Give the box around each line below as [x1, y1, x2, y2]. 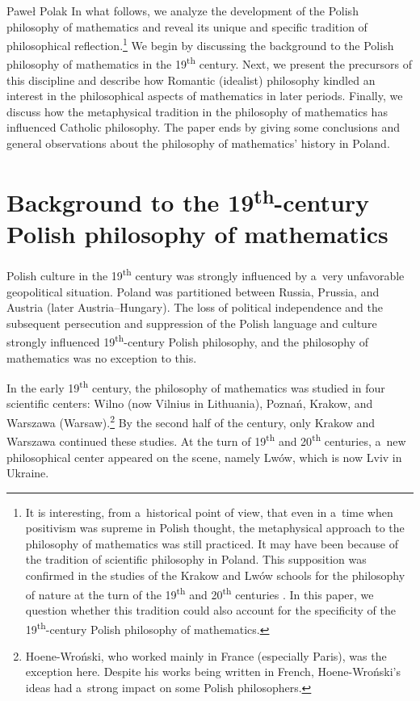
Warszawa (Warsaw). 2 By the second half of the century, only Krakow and [6, 412, 375, 430]
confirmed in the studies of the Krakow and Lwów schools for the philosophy [25, 567, 405, 584]
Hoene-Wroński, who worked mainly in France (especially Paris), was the [25, 647, 387, 664]
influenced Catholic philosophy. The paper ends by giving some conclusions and [6, 119, 400, 136]
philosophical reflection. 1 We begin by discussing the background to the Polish [6, 35, 394, 53]
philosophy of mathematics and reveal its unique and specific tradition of [6, 18, 367, 35]
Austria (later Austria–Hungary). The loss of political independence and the [6, 299, 384, 316]
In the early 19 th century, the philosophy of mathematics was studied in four [6, 377, 385, 396]
